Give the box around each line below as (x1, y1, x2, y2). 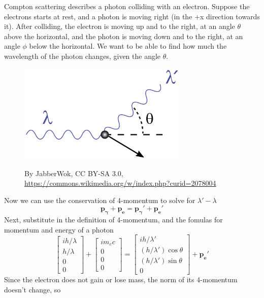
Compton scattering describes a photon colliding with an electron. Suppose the (4, 1, 250, 11)
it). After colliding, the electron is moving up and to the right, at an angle (4, 21, 235, 31)
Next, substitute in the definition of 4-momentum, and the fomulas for (4, 214, 223, 225)
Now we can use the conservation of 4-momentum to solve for (4, 194, 195, 205)
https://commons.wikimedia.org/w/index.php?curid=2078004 (24, 178, 216, 188)
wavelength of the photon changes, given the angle (4, 50, 161, 61)
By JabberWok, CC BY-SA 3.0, (24, 168, 123, 178)
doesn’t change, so (4, 284, 61, 294)
